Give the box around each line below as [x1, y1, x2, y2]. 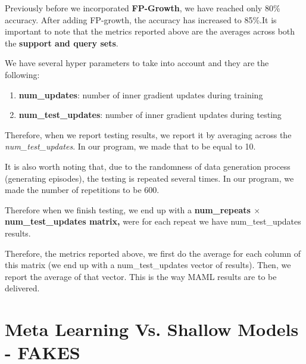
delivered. [5, 282, 40, 294]
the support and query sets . [5, 36, 118, 49]
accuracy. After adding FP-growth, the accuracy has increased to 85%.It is [5, 13, 277, 26]
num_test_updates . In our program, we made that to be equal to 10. [5, 140, 256, 153]
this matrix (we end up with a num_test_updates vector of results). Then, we [5, 259, 291, 271]
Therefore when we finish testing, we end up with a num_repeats [5, 203, 251, 216]
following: [5, 68, 40, 80]
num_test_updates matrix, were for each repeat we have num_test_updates [5, 215, 301, 228]
